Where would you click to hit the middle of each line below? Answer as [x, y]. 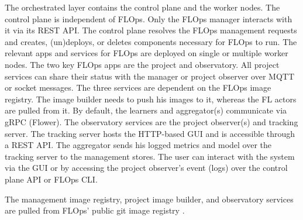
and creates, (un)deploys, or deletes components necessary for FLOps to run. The [151, 41]
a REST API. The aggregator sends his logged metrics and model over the [138, 145]
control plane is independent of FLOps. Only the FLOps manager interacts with [149, 18]
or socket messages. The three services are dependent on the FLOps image [138, 87]
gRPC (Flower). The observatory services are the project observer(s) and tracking [151, 121]
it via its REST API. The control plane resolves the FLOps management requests [151, 30]
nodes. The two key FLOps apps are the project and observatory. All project [142, 64]
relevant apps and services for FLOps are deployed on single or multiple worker [147, 53]
